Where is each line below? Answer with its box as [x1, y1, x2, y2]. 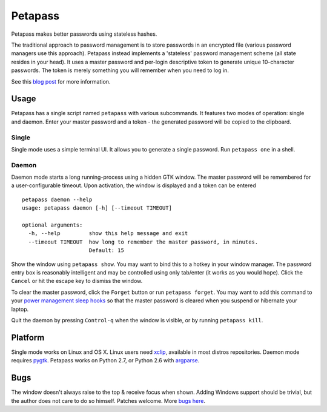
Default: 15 [88, 247, 124, 254]
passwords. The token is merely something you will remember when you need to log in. [11, 67, 230, 74]
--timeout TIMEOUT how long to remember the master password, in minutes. [28, 238, 259, 245]
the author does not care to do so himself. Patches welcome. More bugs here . [11, 397, 206, 404]
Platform [11, 332, 45, 342]
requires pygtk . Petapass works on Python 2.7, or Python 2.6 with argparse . [11, 357, 200, 364]
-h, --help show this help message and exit [28, 230, 188, 237]
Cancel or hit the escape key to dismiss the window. [11, 277, 143, 285]
